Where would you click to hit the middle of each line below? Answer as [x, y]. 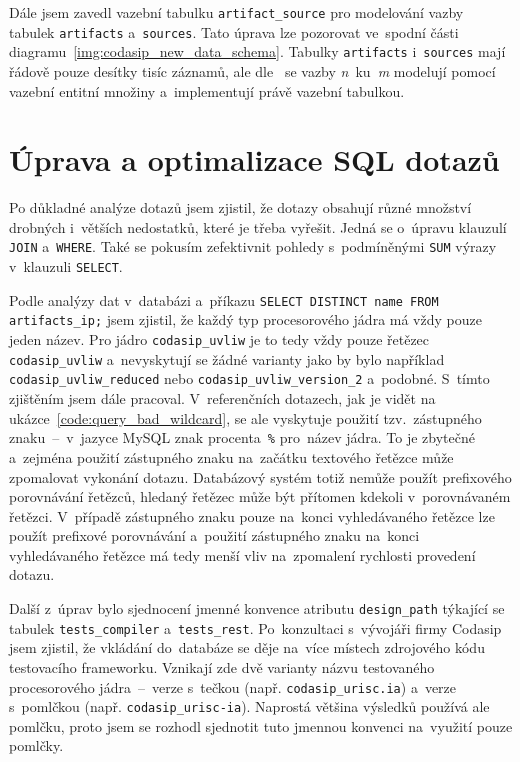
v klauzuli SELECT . [66, 266]
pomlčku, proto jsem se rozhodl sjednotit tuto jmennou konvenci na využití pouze [261, 725]
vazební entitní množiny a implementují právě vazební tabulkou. [207, 90]
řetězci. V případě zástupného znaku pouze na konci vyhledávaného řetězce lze [252, 515]
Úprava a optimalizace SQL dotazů [254, 159]
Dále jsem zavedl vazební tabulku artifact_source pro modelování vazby [236, 12]
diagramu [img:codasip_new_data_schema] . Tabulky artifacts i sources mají [257, 51]
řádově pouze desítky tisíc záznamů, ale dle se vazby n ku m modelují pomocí [252, 70]
